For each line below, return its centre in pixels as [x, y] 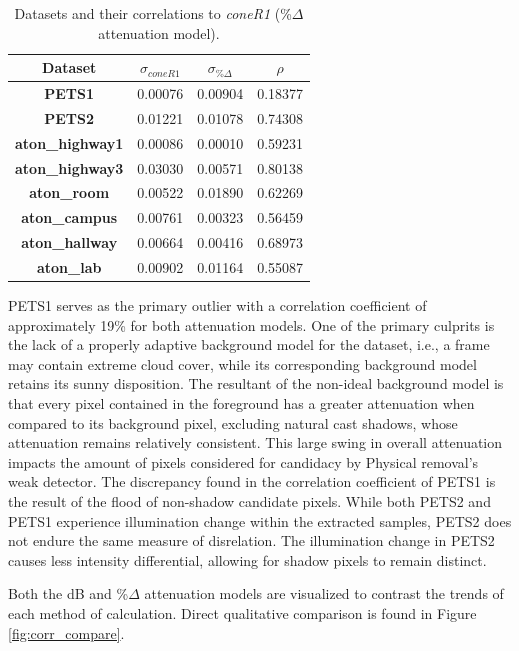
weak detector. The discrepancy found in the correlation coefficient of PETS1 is [252, 481]
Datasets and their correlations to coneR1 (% [153, 13]
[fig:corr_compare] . [66, 632]
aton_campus [69, 217]
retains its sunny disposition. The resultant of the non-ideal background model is [256, 383]
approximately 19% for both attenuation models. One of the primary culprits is [251, 324]
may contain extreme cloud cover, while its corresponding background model [242, 363]
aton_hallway [69, 242]
